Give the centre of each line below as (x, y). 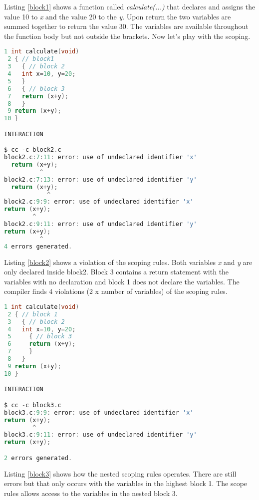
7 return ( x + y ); (38, 96)
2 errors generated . (38, 458)
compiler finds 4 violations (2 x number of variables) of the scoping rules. (116, 291)
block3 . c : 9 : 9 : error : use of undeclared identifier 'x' (99, 412)
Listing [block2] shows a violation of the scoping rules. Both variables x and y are (128, 262)
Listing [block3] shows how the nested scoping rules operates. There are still (120, 473)
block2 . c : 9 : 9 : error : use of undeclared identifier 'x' (99, 202)
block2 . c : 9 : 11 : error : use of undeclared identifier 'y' (101, 224)
